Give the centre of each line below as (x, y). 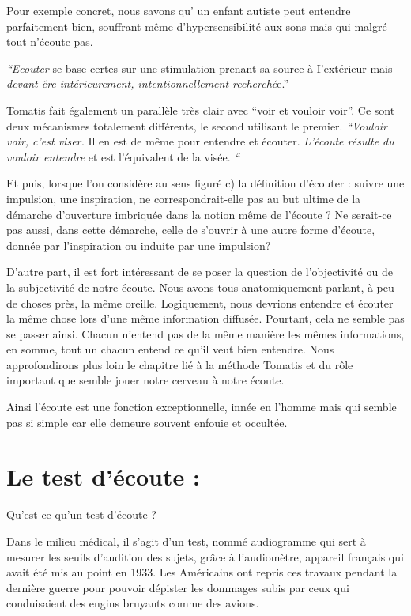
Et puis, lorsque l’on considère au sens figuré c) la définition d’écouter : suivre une (205, 183)
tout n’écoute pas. (50, 42)
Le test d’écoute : (103, 476)
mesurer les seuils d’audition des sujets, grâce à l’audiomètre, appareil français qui (205, 556)
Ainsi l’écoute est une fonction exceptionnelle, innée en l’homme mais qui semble (202, 407)
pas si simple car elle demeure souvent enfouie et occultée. (147, 422)
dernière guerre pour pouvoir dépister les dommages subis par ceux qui (178, 587)
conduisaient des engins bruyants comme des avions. (133, 603)
